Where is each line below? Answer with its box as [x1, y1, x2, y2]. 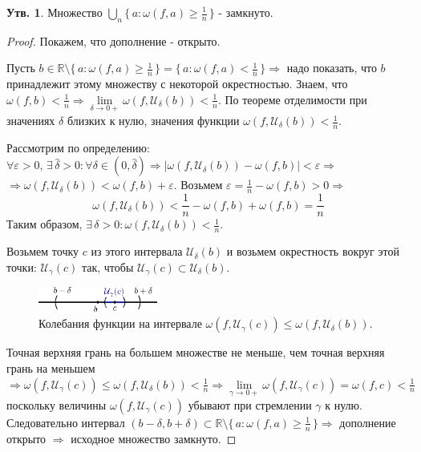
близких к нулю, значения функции [67, 112, 240, 129]
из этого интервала [91, 243, 183, 260]
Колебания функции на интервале [38, 315, 202, 332]
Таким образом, [6, 216, 83, 232]
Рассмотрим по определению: [6, 139, 150, 155]
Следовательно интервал [6, 414, 125, 430]
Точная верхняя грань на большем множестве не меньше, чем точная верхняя [6, 344, 385, 361]
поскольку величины [6, 396, 107, 413]
